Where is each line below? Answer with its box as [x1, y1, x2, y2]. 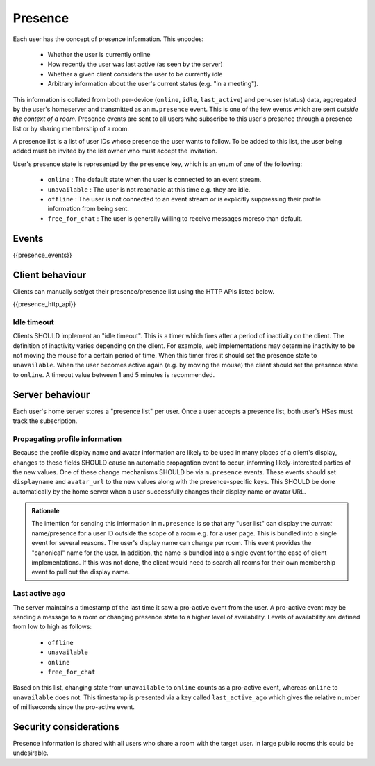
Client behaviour [12, 269, 87, 281]
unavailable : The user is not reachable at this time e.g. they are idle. [47, 185, 251, 194]
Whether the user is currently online [47, 50, 151, 58]
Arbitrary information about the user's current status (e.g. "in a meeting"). [47, 80, 258, 88]
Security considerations [12, 721, 119, 733]
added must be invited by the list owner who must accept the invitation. [12, 147, 218, 156]
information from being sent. [47, 205, 130, 213]
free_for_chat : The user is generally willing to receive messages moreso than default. [47, 214, 303, 222]
